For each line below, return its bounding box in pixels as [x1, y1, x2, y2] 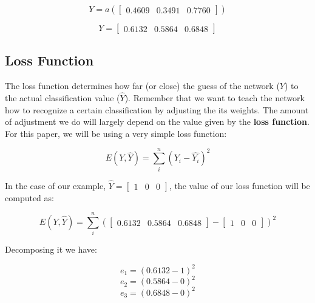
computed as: [5, 191, 54, 204]
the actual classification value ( [5, 92, 120, 104]
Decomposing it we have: [5, 243, 97, 256]
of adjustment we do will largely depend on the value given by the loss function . [5, 115, 310, 128]
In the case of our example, [5, 179, 106, 191]
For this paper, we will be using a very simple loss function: [5, 127, 227, 139]
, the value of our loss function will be [169, 179, 310, 191]
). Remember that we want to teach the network [124, 92, 305, 104]
